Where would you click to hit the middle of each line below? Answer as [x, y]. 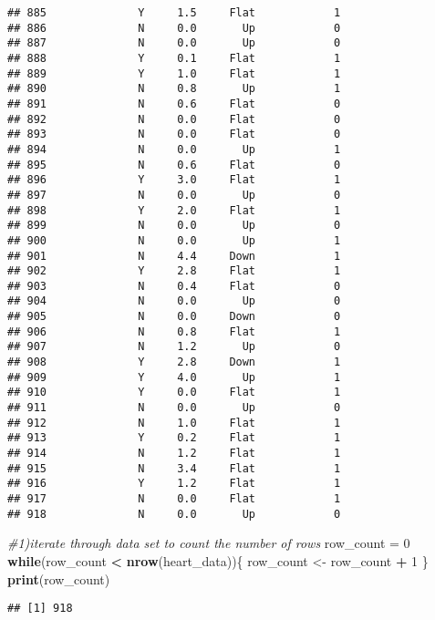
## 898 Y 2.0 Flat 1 [174, 210]
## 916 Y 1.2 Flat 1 [174, 484]
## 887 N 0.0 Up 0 [174, 43]
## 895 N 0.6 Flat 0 [174, 165]
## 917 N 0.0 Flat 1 [174, 499]
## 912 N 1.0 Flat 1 [174, 423]
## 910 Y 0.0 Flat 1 [174, 393]
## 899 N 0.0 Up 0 [174, 226]
